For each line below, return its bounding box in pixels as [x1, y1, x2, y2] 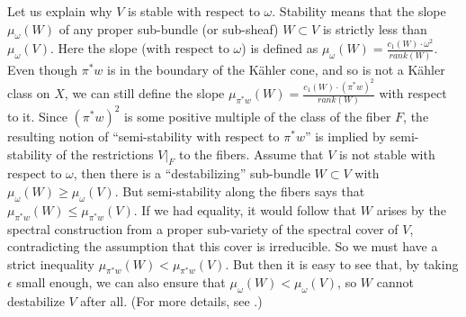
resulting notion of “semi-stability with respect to [7, 126, 280, 145]
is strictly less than [322, 19, 427, 38]
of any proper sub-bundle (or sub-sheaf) [58, 19, 279, 38]
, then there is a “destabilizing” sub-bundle [73, 164, 310, 183]
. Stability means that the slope [272, 2, 446, 20]
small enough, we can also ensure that [16, 273, 226, 292]
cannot [376, 273, 414, 292]
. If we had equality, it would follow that [133, 200, 357, 219]
